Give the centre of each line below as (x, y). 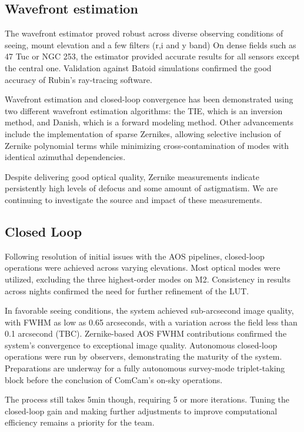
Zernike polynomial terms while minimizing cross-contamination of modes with (147, 145)
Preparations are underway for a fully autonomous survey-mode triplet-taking (145, 368)
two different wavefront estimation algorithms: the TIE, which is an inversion (144, 110)
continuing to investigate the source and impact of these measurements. (133, 199)
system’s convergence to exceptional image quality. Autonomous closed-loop (141, 345)
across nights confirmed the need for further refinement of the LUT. (127, 290)
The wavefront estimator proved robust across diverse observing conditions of (144, 33)
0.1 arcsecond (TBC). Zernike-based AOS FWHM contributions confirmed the (146, 333)
